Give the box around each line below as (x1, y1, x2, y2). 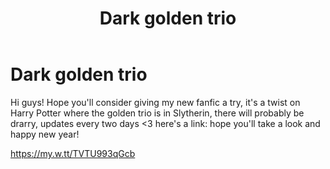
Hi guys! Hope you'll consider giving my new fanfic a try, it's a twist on (10, 96, 301, 108)
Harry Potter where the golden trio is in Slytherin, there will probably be (10, 107, 305, 119)
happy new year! (10, 128, 80, 140)
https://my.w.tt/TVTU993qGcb (10, 147, 136, 159)
